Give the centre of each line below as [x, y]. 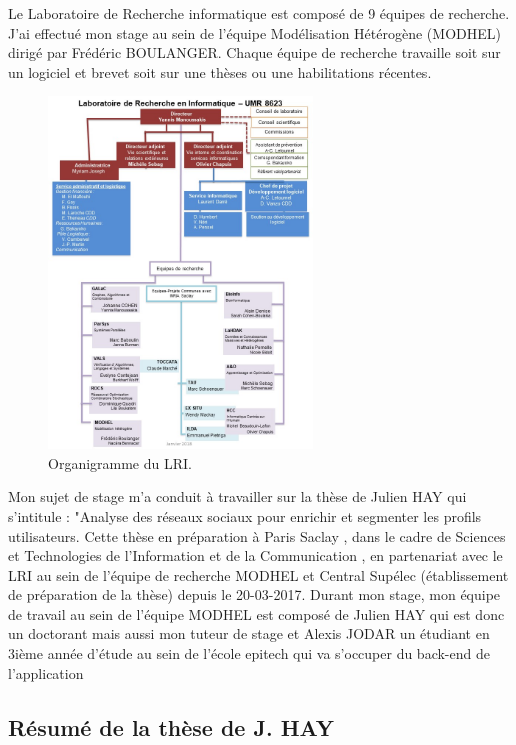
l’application [46, 672]
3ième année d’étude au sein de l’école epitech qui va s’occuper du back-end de [249, 653]
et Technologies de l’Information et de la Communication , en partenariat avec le [255, 555]
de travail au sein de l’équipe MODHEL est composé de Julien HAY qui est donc [256, 613]
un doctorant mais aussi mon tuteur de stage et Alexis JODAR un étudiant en [249, 633]
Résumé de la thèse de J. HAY [171, 726]
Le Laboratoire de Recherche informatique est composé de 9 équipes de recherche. [259, 13]
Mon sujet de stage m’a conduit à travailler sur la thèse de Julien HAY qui [237, 496]
